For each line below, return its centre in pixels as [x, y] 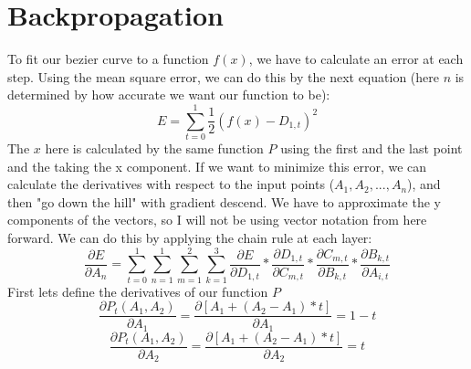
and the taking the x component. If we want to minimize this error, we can [217, 166]
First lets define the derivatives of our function [138, 291]
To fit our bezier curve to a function [108, 59]
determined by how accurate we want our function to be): [169, 95]
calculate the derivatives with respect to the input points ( [171, 184]
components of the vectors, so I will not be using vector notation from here [217, 220]
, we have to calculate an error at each [356, 59]
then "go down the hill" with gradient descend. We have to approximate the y [224, 201]
